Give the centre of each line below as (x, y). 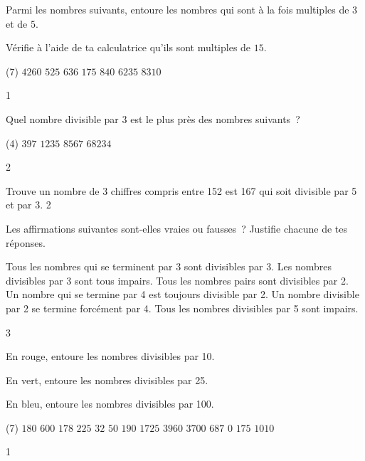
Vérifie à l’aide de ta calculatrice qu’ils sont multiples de (128, 47)
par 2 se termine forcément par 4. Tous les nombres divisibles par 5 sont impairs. (182, 308)
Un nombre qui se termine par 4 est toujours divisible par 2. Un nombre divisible (182, 294)
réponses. (26, 242)
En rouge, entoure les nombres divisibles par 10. (110, 356)
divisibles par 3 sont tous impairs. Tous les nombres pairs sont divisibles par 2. (177, 280)
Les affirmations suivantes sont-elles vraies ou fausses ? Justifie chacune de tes (177, 228)
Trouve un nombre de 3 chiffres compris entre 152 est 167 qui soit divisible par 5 (181, 190)
